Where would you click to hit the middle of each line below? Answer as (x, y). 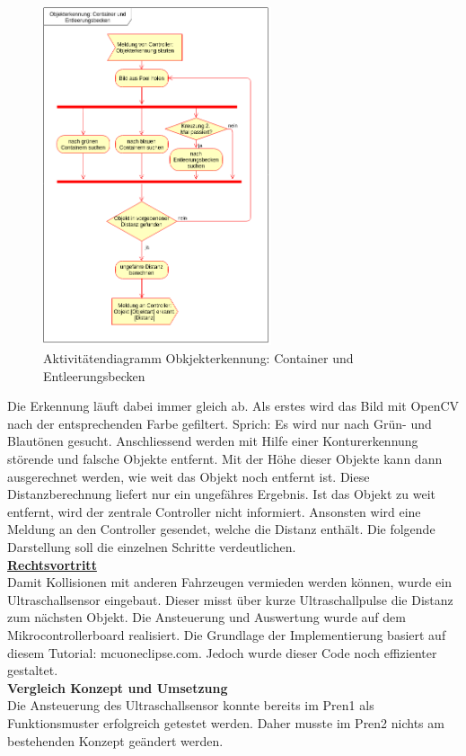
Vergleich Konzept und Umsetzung (118, 687)
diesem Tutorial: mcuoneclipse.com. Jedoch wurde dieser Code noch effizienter (222, 652)
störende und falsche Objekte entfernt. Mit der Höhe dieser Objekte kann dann (225, 458)
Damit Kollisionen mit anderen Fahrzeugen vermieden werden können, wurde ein (229, 582)
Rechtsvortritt (52, 564)
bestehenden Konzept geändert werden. (115, 740)
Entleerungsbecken (94, 375)
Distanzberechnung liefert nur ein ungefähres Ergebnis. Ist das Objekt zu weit (221, 494)
